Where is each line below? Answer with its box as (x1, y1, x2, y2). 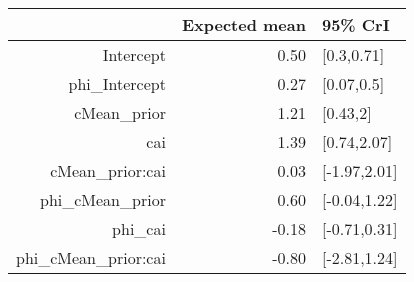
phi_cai (112, 217, 166, 240)
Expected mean (181, 13, 306, 36)
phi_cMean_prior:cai (16, 246, 166, 269)
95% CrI (321, 13, 390, 36)
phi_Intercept (68, 72, 166, 95)
